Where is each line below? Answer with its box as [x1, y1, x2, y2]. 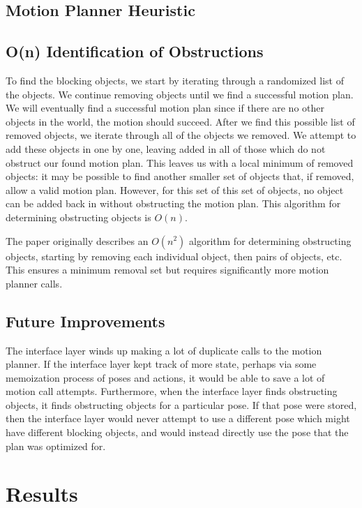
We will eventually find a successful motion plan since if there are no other [6, 100, 324, 115]
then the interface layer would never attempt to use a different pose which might [6, 411, 350, 426]
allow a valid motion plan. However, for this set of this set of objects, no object [6, 182, 344, 197]
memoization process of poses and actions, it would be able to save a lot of [6, 370, 325, 384]
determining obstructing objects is [6, 209, 151, 224]
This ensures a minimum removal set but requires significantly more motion [6, 262, 329, 277]
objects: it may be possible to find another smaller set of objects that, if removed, [6, 169, 354, 184]
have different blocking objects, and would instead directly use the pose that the [6, 425, 349, 440]
